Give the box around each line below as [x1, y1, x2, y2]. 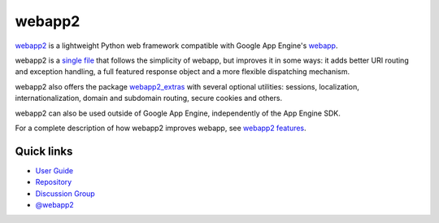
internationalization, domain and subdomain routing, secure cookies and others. [15, 94, 283, 103]
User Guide [35, 165, 74, 175]
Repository [35, 177, 72, 187]
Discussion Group [35, 188, 95, 199]
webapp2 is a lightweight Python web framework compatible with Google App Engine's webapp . [15, 41, 338, 50]
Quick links [15, 144, 73, 158]
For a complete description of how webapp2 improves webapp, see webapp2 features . [15, 123, 306, 133]
